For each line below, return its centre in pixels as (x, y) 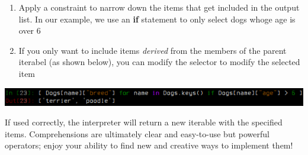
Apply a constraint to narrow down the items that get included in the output (159, 7)
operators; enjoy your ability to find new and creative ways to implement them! (149, 145)
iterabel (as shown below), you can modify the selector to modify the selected (159, 62)
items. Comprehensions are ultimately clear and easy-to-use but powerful (137, 133)
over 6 (30, 30)
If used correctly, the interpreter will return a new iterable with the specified (144, 122)
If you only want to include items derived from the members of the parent (153, 50)
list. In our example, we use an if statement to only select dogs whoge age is (157, 19)
